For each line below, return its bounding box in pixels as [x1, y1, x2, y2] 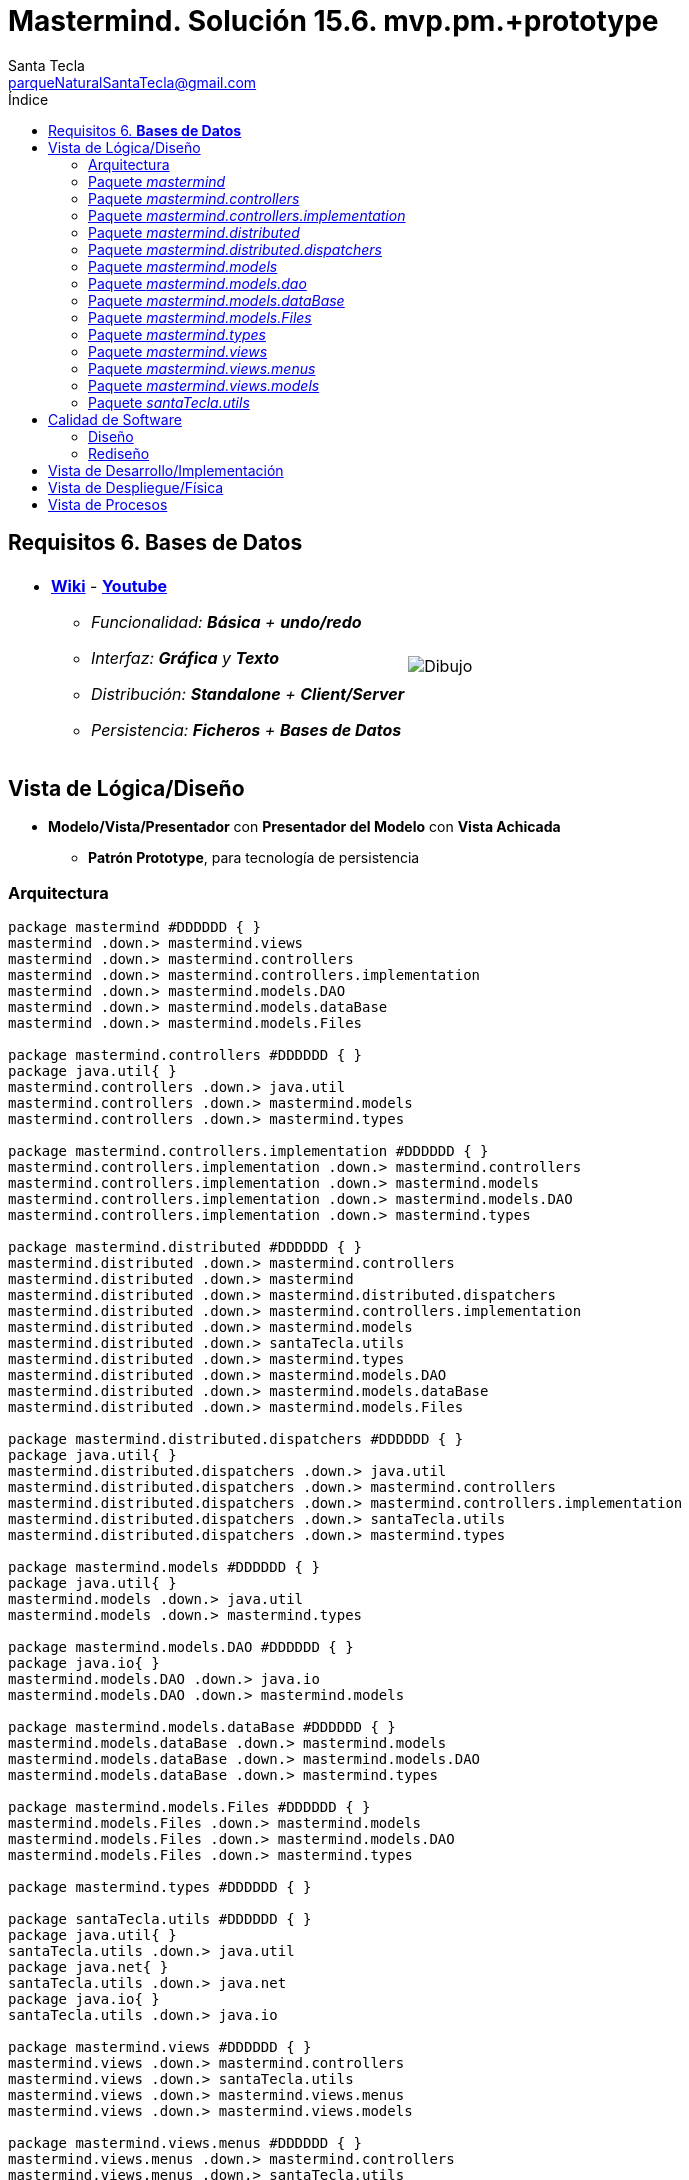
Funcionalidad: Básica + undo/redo [91, 611, 362, 632]
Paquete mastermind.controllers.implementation [88, 206, 406, 224]
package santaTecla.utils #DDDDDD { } [8, 1911, 312, 1928]
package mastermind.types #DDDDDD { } [8, 1879, 312, 1896]
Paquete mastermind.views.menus [88, 359, 316, 377]
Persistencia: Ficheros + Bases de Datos [91, 719, 402, 740]
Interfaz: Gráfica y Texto [91, 647, 280, 668]
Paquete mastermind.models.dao [88, 274, 307, 292]
